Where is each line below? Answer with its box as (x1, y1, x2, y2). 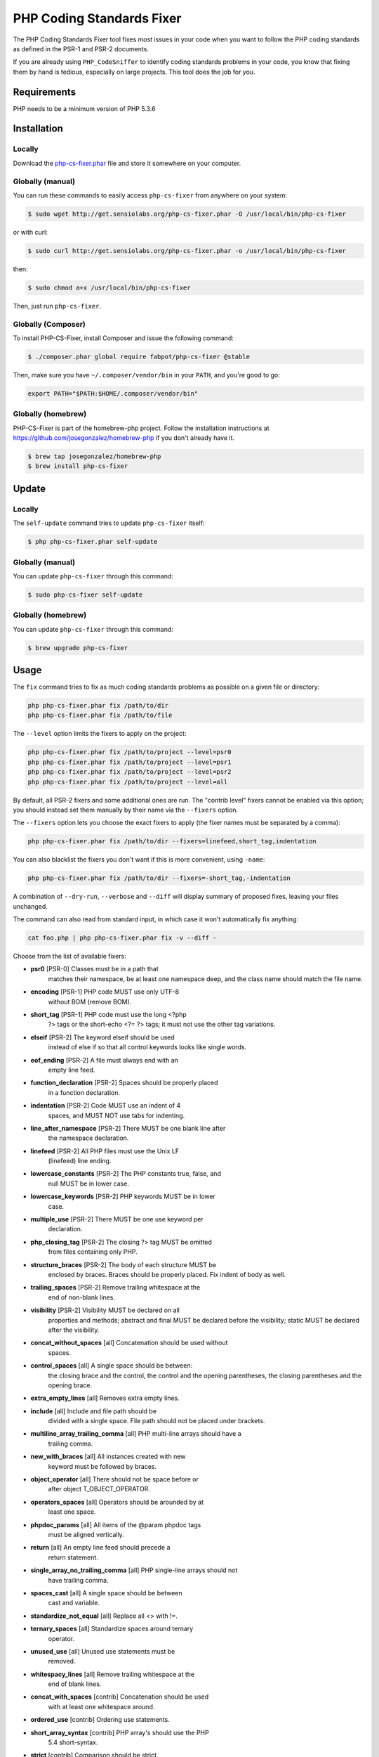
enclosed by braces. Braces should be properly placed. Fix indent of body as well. (48, 1271, 286, 1278)
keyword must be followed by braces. (48, 1462, 157, 1470)
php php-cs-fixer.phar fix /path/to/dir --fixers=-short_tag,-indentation (27, 874, 291, 882)
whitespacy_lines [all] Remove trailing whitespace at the (30, 1670, 195, 1678)
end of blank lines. (48, 1680, 102, 1688)
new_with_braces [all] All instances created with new (30, 1452, 186, 1461)
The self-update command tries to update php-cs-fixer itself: (13, 519, 205, 527)
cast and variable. (48, 1599, 100, 1607)
